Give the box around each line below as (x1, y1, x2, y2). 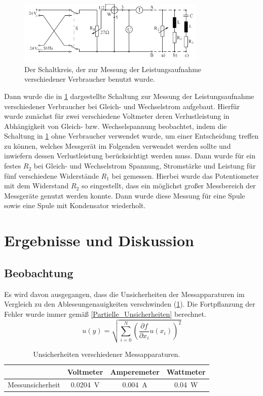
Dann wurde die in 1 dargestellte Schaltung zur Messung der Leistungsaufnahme (4, 90, 254, 101)
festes (4, 160, 21, 171)
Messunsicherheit (8, 379, 60, 390)
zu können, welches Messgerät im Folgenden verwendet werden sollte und (4, 140, 231, 151)
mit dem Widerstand (4, 180, 69, 191)
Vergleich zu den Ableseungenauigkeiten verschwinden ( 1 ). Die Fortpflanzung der (4, 299, 255, 309)
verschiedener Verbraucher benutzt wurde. (24, 74, 155, 84)
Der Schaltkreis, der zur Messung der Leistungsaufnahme (24, 63, 202, 74)
